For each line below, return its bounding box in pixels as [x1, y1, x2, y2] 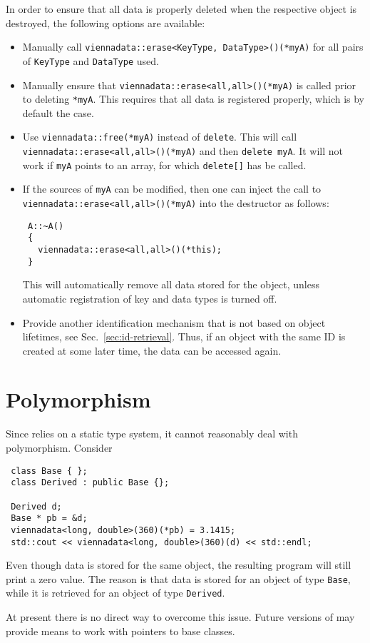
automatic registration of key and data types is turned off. [22, 290, 277, 305]
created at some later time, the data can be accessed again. [22, 343, 282, 358]
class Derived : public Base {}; [11, 477, 170, 488]
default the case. [22, 105, 94, 120]
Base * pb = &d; [11, 513, 88, 524]
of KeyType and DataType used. [22, 53, 159, 68]
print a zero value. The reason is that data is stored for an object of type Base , [6, 571, 351, 586]
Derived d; [11, 501, 62, 512]
